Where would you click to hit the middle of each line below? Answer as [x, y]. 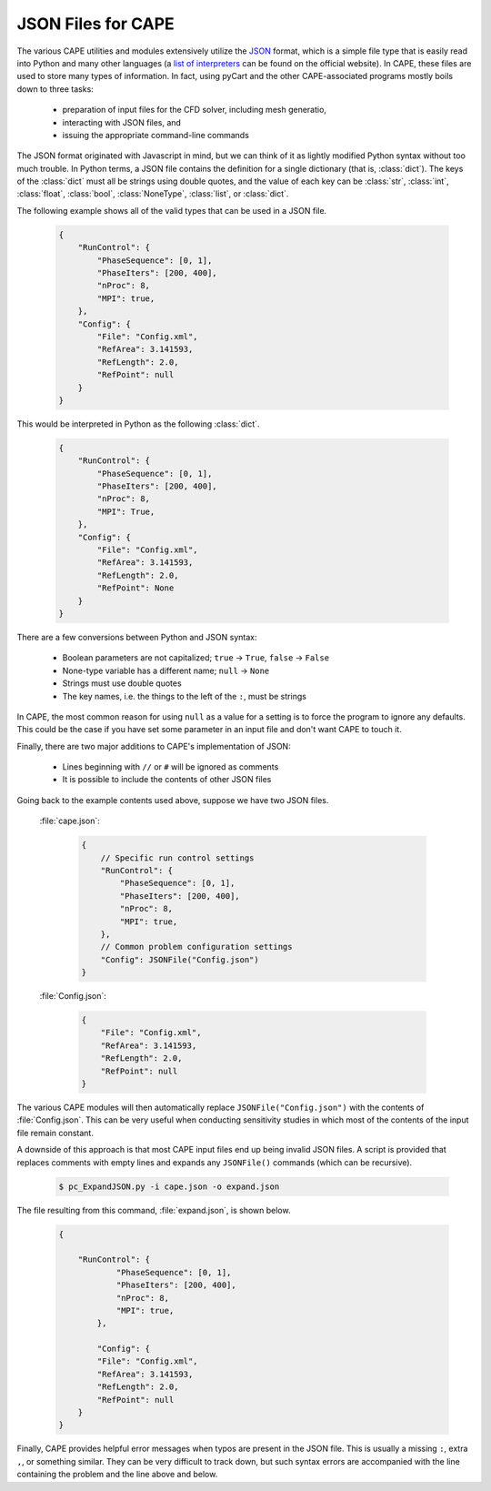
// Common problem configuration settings [196, 947]
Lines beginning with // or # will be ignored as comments [170, 767]
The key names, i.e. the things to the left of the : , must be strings [184, 696]
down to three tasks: [55, 89]
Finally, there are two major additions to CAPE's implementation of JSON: [154, 746]
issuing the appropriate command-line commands [156, 135]
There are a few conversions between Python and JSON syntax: [137, 637]
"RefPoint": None [135, 588]
